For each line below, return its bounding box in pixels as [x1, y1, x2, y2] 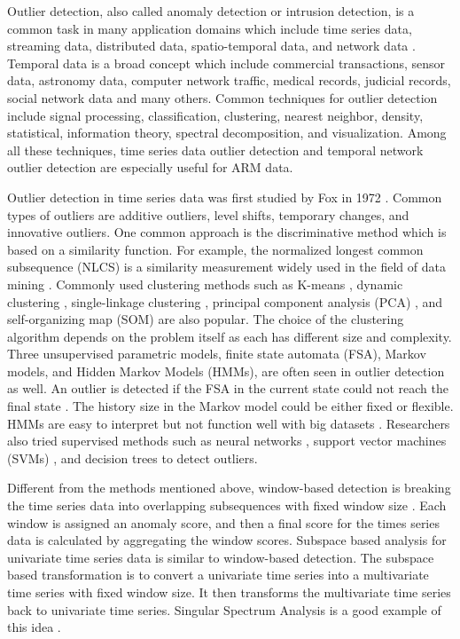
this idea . [7, 618, 61, 636]
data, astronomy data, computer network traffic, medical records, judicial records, [7, 71, 451, 90]
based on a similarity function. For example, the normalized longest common [7, 240, 424, 258]
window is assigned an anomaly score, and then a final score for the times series [7, 513, 440, 532]
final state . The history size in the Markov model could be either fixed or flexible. [7, 397, 454, 415]
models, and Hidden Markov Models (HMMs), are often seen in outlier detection [7, 361, 445, 380]
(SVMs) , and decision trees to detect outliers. [7, 448, 258, 467]
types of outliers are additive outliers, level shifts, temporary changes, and [7, 205, 409, 224]
